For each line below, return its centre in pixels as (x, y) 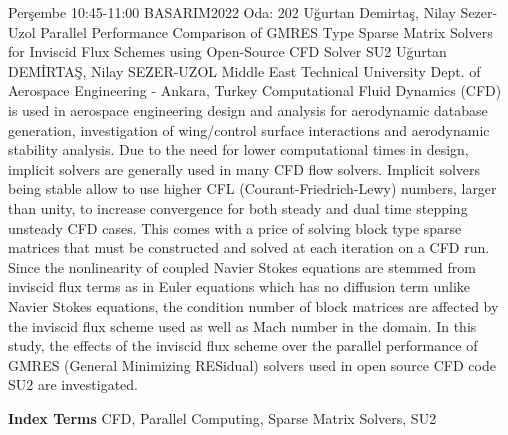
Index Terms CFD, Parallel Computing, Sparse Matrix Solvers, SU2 (222, 417)
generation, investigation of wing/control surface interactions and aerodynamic (249, 129)
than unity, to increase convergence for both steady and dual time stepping (238, 207)
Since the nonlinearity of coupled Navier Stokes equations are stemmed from (242, 266)
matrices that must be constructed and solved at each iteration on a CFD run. (249, 247)
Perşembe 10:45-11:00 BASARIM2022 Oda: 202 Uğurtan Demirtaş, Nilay (232, 12)
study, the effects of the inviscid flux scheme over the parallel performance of (243, 345)
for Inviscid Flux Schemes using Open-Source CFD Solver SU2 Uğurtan (227, 51)
